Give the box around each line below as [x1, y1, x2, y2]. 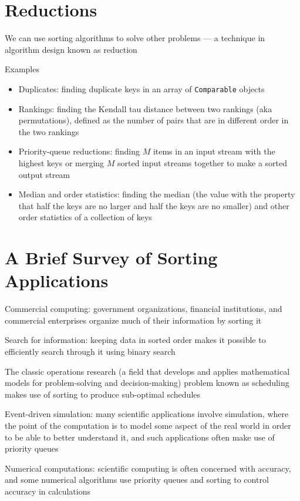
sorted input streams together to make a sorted [117, 156, 287, 169]
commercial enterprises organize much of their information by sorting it [5, 314, 262, 326]
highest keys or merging [18, 156, 105, 169]
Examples [5, 63, 39, 75]
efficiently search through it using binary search [5, 345, 176, 357]
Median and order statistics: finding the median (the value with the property [18, 188, 295, 200]
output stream [18, 168, 70, 180]
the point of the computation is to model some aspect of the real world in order [5, 419, 291, 431]
